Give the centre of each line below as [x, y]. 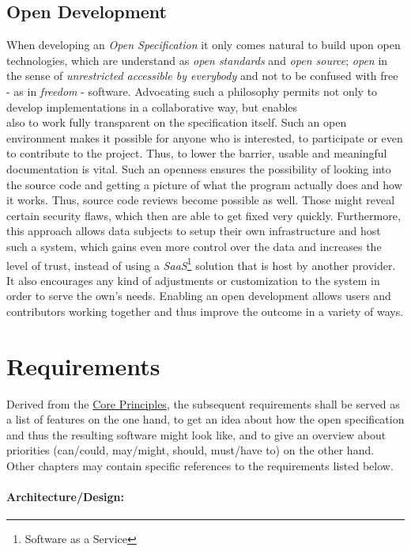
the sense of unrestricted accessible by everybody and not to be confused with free [202, 76]
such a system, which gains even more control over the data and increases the [194, 246]
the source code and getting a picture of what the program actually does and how [204, 184]
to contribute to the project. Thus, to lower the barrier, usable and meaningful [197, 153]
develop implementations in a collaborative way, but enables [152, 106]
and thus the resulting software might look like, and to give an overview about [196, 434]
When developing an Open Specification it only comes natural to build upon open [204, 45]
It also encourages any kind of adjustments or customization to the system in [193, 280]
